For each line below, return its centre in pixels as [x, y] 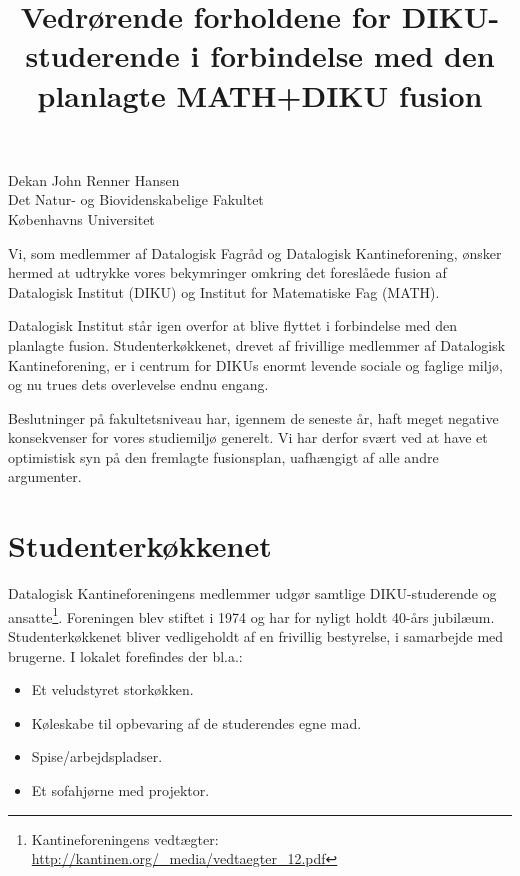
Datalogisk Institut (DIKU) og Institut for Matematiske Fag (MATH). [224, 291]
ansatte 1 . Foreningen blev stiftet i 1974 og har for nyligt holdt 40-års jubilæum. [251, 615]
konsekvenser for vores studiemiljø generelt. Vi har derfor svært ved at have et [248, 437]
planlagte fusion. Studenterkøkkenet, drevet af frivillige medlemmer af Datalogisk [257, 344]
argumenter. [45, 476]
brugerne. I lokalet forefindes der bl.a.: [125, 655]
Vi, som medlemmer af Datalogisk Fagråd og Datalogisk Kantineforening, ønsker [255, 252]
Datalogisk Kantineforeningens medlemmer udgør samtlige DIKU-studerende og [252, 593]
